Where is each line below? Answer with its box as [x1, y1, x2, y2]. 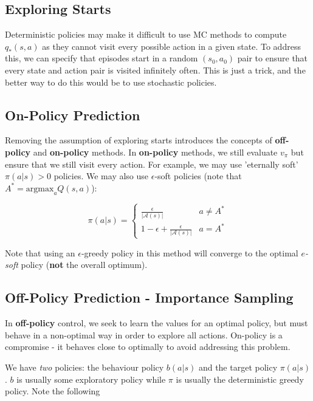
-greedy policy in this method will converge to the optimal [81, 246, 298, 259]
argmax [26, 184, 54, 193]
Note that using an [5, 246, 75, 259]
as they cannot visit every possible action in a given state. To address [42, 39, 301, 52]
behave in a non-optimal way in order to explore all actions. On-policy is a [5, 328, 283, 341]
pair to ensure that [237, 52, 308, 64]
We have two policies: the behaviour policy [5, 360, 164, 373]
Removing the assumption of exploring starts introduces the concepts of [5, 134, 272, 146]
